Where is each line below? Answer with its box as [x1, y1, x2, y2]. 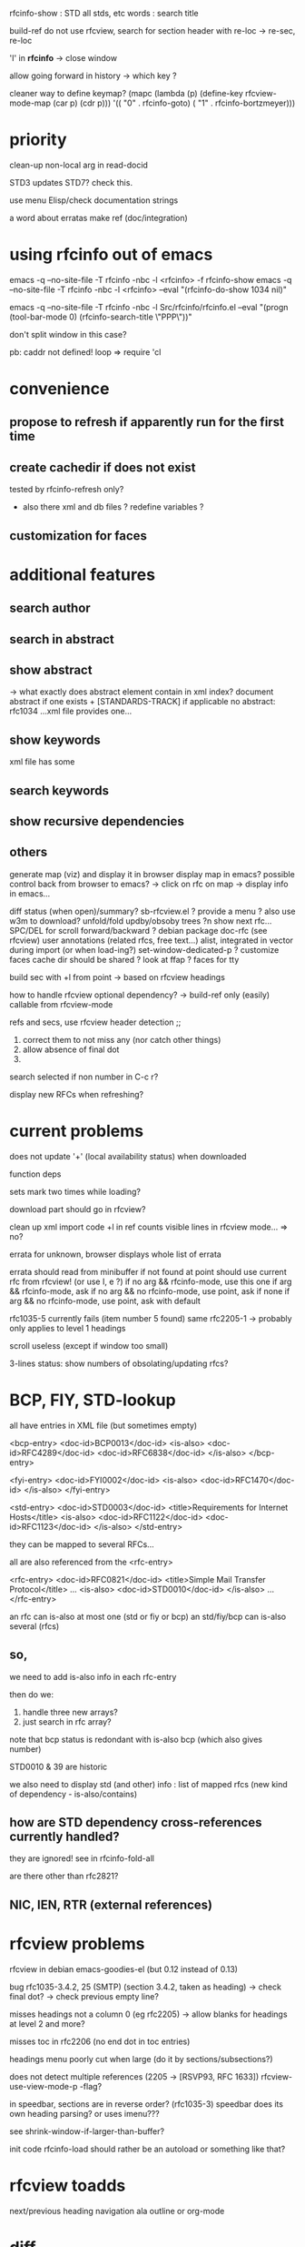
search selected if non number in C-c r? [9, 1071, 159, 1082]
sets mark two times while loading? [9, 1186, 141, 1197]
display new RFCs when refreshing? [9, 1088, 143, 1099]
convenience [9, 379, 110, 400]
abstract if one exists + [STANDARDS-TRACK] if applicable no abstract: [9, 696, 276, 707]
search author [9, 601, 91, 616]
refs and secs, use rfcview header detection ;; [9, 1017, 182, 1027]
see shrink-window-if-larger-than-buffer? [9, 2125, 165, 2137]
